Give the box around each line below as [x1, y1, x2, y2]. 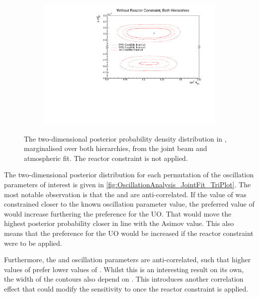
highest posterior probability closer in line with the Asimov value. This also [4, 218, 234, 228]
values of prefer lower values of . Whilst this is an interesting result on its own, [4, 264, 244, 274]
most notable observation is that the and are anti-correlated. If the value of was [4, 189, 247, 199]
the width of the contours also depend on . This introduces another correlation [4, 274, 244, 284]
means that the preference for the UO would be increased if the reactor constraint [4, 228, 254, 238]
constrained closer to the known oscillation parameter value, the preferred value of [4, 199, 255, 209]
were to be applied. [4, 237, 62, 248]
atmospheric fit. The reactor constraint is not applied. [24, 152, 188, 163]
